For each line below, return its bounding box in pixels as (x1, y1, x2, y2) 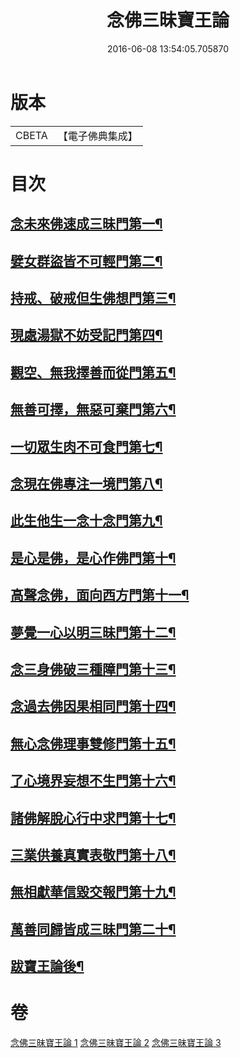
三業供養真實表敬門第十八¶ (10, 846, 177, 863)
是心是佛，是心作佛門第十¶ (10, 549, 177, 566)
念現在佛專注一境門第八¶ (10, 476, 163, 492)
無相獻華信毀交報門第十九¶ (10, 884, 177, 901)
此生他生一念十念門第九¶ (10, 512, 163, 530)
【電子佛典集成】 (57, 129, 138, 143)
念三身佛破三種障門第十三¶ (10, 661, 177, 678)
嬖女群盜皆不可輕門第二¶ (10, 252, 163, 270)
